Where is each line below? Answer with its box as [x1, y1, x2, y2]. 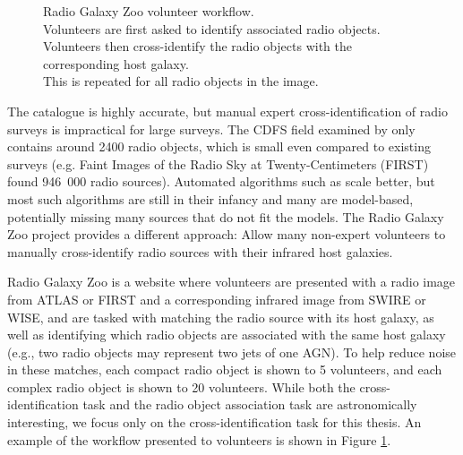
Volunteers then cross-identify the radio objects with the [43, 37, 352, 56]
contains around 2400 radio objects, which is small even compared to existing [7, 137, 431, 156]
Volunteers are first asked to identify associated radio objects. [43, 19, 381, 38]
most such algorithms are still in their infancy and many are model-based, [7, 189, 414, 208]
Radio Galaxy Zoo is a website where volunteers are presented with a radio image [7, 272, 456, 291]
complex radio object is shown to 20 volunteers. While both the [7, 377, 356, 396]
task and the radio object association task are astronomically [82, 395, 417, 414]
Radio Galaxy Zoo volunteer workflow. [43, 2, 254, 20]
